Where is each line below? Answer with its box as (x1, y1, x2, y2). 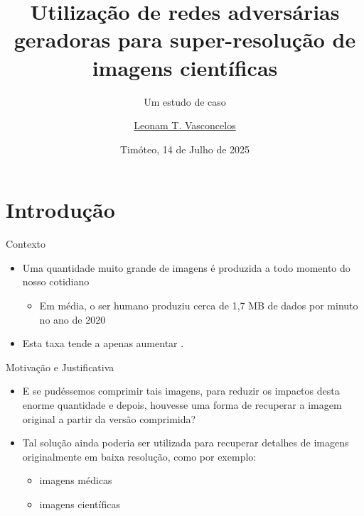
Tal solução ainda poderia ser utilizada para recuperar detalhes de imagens (22, 435, 349, 450)
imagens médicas (39, 473, 112, 488)
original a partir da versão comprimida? (22, 411, 196, 426)
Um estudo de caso (144, 94, 226, 109)
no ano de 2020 (39, 312, 106, 326)
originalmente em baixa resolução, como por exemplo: (22, 449, 257, 463)
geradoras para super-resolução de (14, 25, 356, 54)
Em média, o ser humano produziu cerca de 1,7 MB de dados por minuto (39, 298, 358, 312)
